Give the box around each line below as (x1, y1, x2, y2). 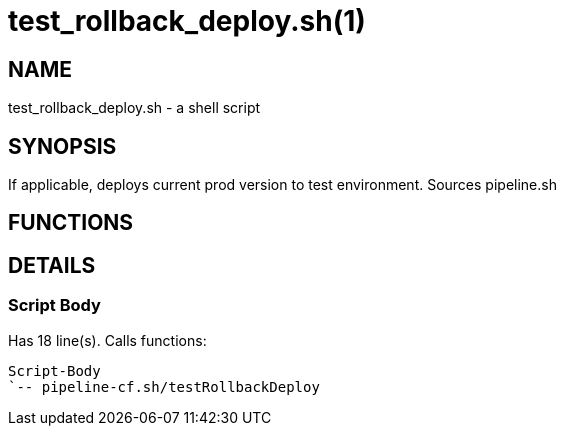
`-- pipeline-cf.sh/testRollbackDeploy (8, 378, 320, 395)
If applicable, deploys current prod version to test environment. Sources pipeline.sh (8, 176, 557, 194)
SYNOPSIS (8, 133, 117, 159)
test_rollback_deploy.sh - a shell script (8, 99, 261, 117)
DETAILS (8, 252, 96, 278)
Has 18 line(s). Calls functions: (8, 331, 207, 349)
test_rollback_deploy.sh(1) (8, 4, 366, 38)
